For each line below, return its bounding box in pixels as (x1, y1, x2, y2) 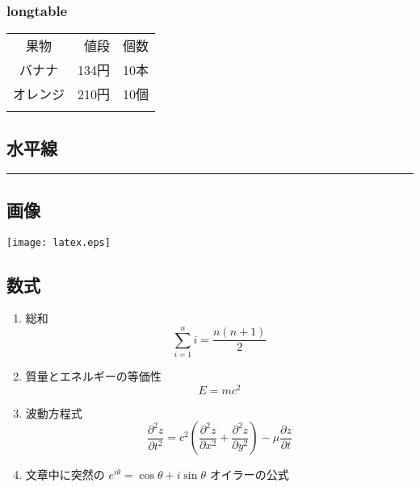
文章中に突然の (25, 466, 105, 483)
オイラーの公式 (209, 466, 289, 483)
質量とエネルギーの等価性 (25, 368, 162, 385)
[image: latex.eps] (6, 236, 111, 248)
